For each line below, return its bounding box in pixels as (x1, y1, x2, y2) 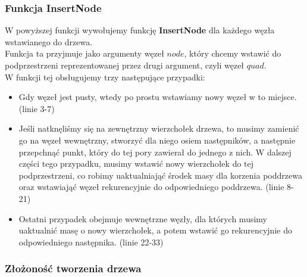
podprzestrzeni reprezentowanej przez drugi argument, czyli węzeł (5, 59, 245, 71)
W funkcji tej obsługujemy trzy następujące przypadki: (5, 70, 205, 83)
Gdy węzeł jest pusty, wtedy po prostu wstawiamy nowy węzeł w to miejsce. (18, 91, 297, 103)
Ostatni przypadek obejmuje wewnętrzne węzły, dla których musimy (18, 212, 267, 225)
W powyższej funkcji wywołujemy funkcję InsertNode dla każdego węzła (5, 24, 275, 36)
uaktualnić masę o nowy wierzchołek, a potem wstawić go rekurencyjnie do (18, 224, 292, 236)
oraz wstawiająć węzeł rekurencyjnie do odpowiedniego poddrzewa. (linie (18, 180, 284, 193)
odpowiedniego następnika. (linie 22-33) (18, 235, 164, 248)
